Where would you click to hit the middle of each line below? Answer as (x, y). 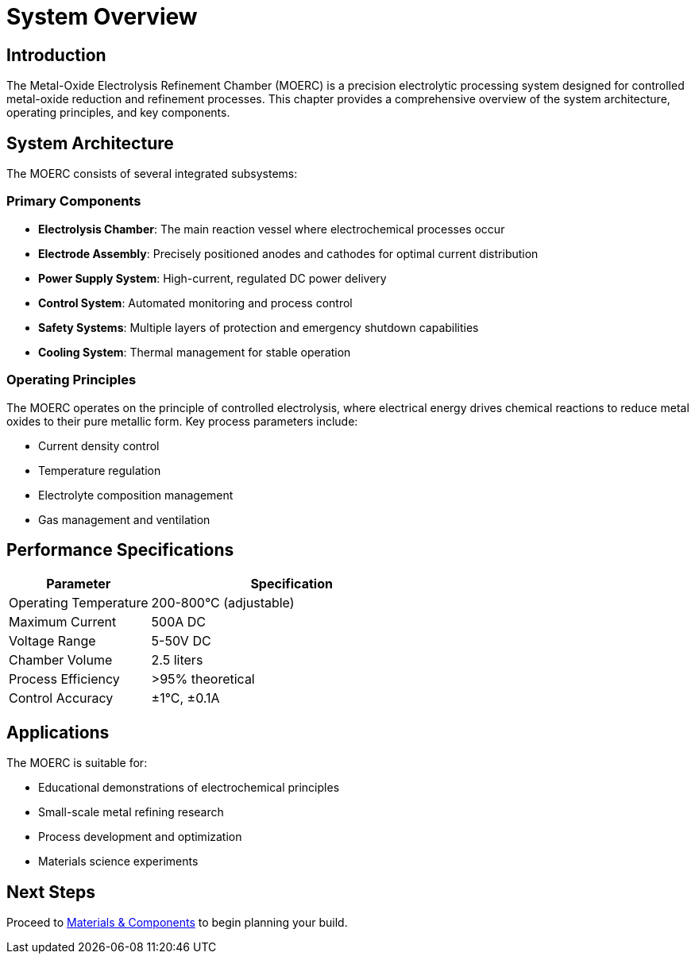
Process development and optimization (140, 837)
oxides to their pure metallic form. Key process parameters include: (182, 421)
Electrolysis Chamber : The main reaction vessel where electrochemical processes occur (272, 229)
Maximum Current (63, 622)
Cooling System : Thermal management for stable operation (195, 352)
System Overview (102, 17)
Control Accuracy (61, 698)
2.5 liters (177, 660)
